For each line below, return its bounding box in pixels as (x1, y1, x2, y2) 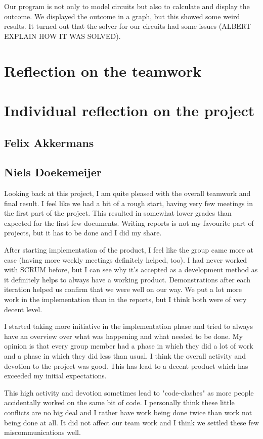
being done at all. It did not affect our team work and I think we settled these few (4, 417, 259, 427)
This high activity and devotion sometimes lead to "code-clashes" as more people (4, 387, 254, 398)
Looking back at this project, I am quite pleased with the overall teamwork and (4, 188, 251, 199)
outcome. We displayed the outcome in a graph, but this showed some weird (4, 11, 240, 21)
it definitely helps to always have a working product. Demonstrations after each (4, 274, 251, 284)
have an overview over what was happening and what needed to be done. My (4, 330, 243, 341)
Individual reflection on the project (4, 100, 255, 120)
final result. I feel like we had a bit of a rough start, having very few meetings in (4, 198, 253, 208)
